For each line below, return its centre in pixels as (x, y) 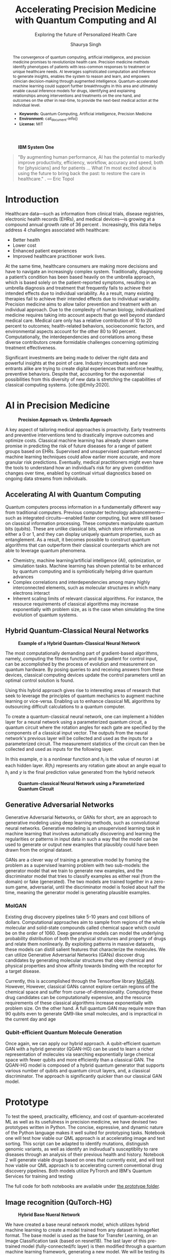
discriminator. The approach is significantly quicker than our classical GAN (84, 1076)
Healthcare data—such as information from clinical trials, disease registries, (85, 213)
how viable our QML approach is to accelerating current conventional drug (84, 1165)
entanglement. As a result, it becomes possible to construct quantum (78, 539)
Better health (26, 240)
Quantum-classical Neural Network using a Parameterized (81, 783)
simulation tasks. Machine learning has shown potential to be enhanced (88, 566)
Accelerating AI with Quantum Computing (73, 495)
